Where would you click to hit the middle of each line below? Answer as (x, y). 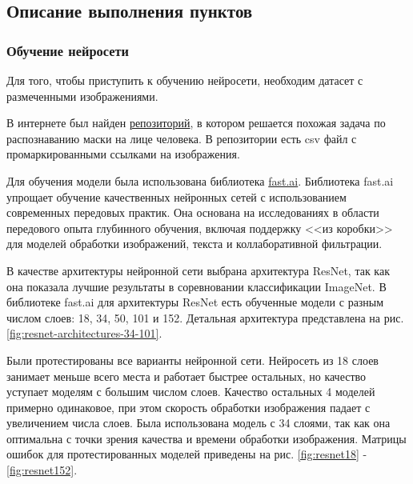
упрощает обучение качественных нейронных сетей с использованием (176, 196)
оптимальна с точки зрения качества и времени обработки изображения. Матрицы (206, 438)
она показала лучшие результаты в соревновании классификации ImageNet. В (196, 286)
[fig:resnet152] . (42, 470)
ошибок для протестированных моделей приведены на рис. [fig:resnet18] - (187, 454)
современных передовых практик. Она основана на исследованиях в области (193, 212)
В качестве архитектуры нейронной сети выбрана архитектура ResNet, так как (198, 270)
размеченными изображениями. (82, 96)
